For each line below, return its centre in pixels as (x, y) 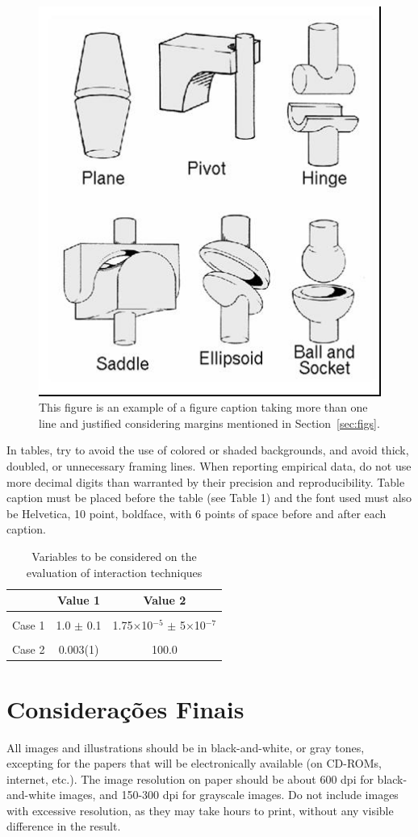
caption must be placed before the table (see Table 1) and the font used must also (209, 498)
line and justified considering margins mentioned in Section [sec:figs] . (209, 423)
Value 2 (165, 600)
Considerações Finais (125, 708)
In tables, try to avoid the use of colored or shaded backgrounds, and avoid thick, (208, 450)
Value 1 (79, 600)
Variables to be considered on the (114, 556)
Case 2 (29, 649)
